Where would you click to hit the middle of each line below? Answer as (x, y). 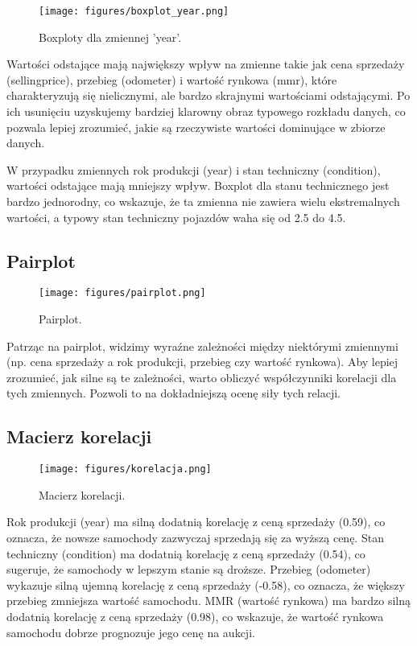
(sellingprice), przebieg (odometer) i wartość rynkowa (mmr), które (172, 79)
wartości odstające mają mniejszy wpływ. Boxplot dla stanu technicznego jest (198, 185)
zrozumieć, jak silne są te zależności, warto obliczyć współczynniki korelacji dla (202, 377)
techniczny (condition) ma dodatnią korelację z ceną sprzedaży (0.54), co (186, 553)
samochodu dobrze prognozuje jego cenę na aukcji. (131, 632)
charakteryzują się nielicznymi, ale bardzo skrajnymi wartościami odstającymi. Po (208, 95)
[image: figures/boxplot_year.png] (134, 11)
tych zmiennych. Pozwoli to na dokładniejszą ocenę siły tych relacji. (173, 393)
